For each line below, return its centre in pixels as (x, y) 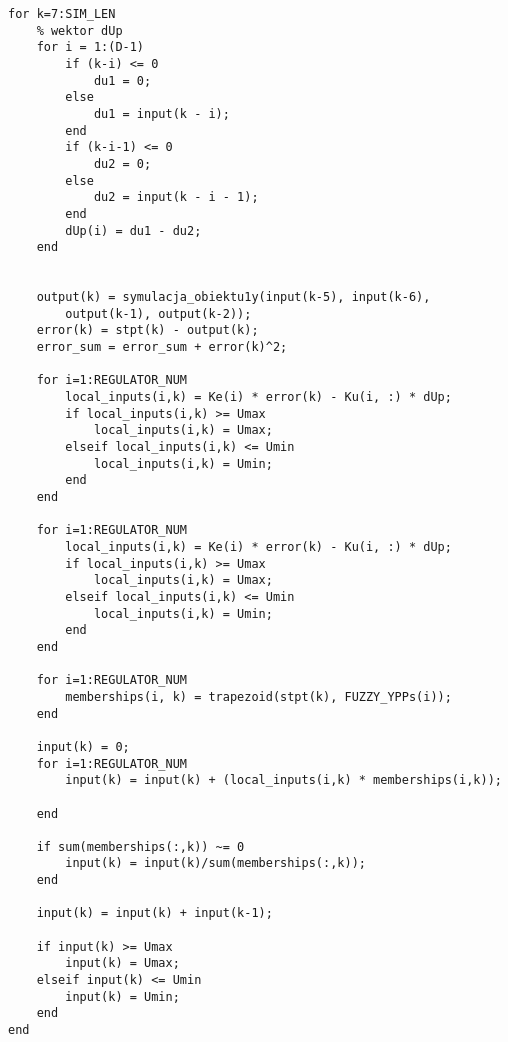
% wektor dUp (79, 30)
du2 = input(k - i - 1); (176, 197)
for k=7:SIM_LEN (62, 14)
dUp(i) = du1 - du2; (133, 230)
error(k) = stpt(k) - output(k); (147, 330)
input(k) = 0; (83, 746)
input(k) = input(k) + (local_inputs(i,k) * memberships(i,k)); (283, 780)
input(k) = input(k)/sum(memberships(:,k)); (215, 863)
